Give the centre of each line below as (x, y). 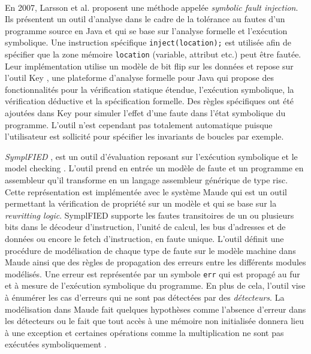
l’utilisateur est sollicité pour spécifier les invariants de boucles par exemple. (144, 136)
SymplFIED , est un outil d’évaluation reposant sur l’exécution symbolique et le (151, 156)
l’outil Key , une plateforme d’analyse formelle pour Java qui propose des (139, 78)
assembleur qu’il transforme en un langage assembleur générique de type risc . (147, 180)
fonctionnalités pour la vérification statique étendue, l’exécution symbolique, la (150, 89)
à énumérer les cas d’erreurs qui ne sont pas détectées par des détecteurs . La (145, 297)
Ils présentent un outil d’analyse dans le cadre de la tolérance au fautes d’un (145, 19)
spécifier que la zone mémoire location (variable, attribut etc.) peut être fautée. (153, 54)
